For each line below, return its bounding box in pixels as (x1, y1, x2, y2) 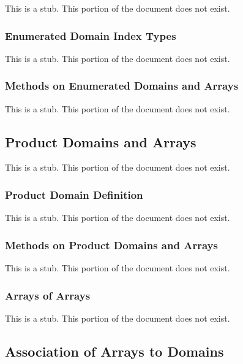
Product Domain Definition (5, 187, 143, 202)
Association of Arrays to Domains (5, 341, 224, 360)
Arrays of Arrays (5, 287, 91, 303)
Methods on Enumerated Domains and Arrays (5, 78, 239, 93)
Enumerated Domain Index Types (5, 28, 176, 43)
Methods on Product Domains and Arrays (5, 237, 218, 252)
